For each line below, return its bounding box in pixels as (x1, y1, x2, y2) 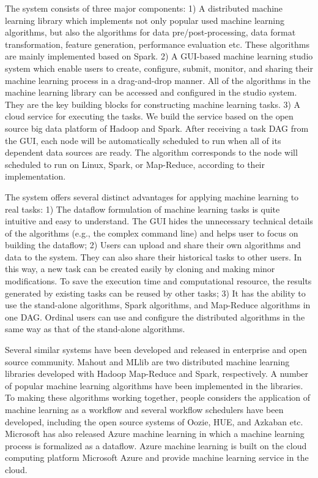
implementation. (5, 170, 66, 183)
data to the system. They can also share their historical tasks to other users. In (5, 250, 302, 263)
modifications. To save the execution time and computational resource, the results (5, 275, 312, 287)
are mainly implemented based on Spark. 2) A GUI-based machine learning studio (5, 50, 313, 63)
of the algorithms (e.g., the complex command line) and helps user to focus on (5, 226, 298, 239)
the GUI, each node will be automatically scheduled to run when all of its (5, 134, 281, 146)
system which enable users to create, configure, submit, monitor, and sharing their (5, 61, 313, 74)
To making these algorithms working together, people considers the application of (5, 391, 311, 404)
